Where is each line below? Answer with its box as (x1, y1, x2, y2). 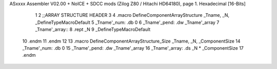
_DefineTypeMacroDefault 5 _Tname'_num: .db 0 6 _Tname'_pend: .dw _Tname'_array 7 (35, 19, 220, 25)
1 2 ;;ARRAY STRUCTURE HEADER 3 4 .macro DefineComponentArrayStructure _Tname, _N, (35, 12, 230, 18)
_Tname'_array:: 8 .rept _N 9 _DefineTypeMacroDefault (35, 26, 151, 32)
